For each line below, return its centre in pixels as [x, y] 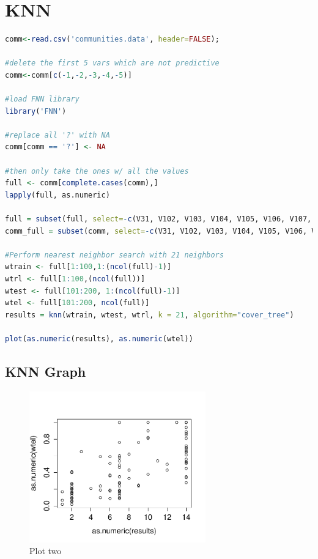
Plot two [46, 551]
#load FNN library [42, 99]
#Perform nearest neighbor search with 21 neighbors [114, 255]
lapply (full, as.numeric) [57, 195]
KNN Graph [46, 371]
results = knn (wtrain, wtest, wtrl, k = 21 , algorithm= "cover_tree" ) [150, 315]
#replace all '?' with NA [57, 135]
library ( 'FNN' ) [36, 111]
